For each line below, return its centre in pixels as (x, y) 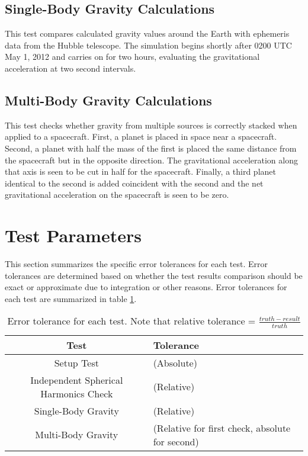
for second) (176, 441)
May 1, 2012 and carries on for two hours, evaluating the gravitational (132, 57)
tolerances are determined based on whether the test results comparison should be (154, 275)
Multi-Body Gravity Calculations (108, 100)
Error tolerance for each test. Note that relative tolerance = (131, 321)
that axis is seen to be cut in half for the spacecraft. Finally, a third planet (140, 171)
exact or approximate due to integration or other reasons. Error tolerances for (146, 287)
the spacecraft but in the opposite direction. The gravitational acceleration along (151, 160)
